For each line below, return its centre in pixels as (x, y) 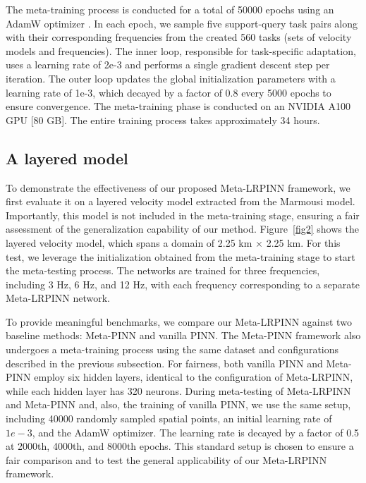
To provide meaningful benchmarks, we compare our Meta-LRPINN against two (179, 321)
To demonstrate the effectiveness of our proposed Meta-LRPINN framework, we (178, 187)
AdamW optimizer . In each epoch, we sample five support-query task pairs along (182, 23)
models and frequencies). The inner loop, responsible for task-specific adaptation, (181, 50)
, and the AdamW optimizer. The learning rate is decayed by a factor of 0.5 (196, 432)
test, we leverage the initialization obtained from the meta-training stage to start (181, 256)
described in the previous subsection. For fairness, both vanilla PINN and (164, 363)
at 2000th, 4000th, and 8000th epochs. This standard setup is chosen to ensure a (180, 446)
